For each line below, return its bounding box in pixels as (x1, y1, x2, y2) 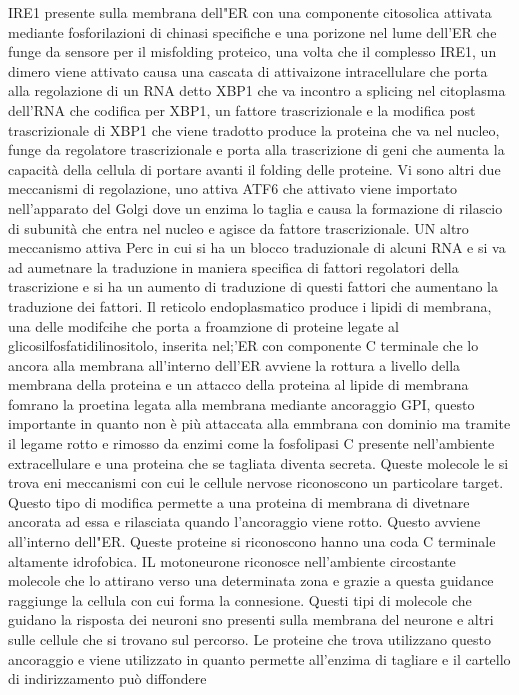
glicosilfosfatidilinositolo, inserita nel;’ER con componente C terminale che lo (8, 335, 479, 356)
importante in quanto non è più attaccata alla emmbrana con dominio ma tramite (8, 413, 511, 434)
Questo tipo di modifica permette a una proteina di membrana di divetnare (8, 491, 470, 512)
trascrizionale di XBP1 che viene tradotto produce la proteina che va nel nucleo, (8, 119, 500, 140)
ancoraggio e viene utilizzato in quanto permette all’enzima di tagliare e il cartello (8, 648, 511, 669)
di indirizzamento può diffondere (8, 668, 207, 689)
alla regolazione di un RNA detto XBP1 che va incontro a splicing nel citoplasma (8, 80, 506, 101)
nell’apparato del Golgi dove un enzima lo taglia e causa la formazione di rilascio (8, 197, 503, 218)
